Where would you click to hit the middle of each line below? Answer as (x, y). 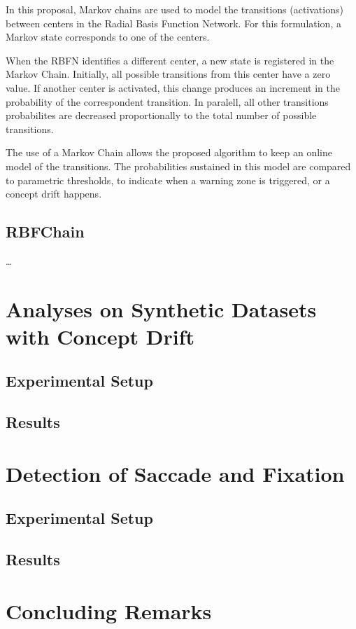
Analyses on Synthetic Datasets (161, 309)
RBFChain (45, 231)
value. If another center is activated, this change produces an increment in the (173, 87)
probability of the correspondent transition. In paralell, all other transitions (167, 101)
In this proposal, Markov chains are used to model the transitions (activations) (175, 9)
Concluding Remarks (109, 610)
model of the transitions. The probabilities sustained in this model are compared (178, 166)
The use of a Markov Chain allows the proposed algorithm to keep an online (169, 152)
